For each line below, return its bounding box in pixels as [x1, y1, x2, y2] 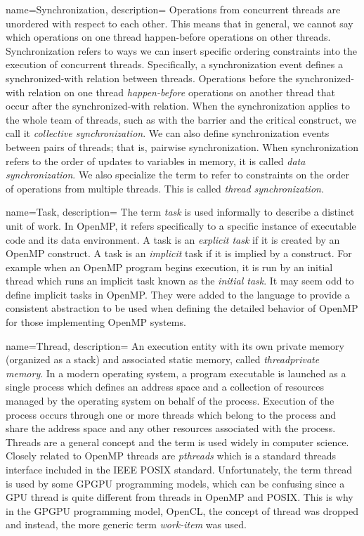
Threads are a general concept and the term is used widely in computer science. [6, 434, 349, 449]
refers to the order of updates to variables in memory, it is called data [6, 153, 306, 168]
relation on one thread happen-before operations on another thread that [27, 84, 335, 99]
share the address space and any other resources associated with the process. [6, 421, 336, 436]
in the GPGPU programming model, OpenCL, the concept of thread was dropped [6, 503, 358, 518]
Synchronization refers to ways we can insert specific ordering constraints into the [6, 43, 358, 58]
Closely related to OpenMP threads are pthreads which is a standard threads [6, 448, 336, 463]
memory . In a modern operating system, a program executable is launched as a [6, 365, 346, 380]
